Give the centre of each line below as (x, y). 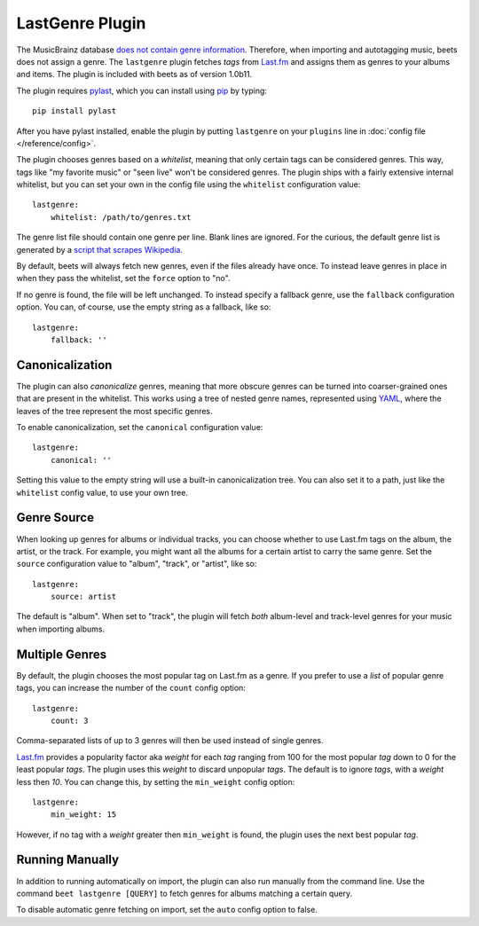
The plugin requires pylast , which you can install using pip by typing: (142, 90)
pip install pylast (75, 111)
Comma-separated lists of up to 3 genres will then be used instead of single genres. (170, 741)
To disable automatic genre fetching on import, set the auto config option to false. (167, 910)
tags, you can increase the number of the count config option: (131, 688)
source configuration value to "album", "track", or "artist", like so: (137, 564)
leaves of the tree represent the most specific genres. (114, 411)
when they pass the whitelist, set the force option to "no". (123, 279)
